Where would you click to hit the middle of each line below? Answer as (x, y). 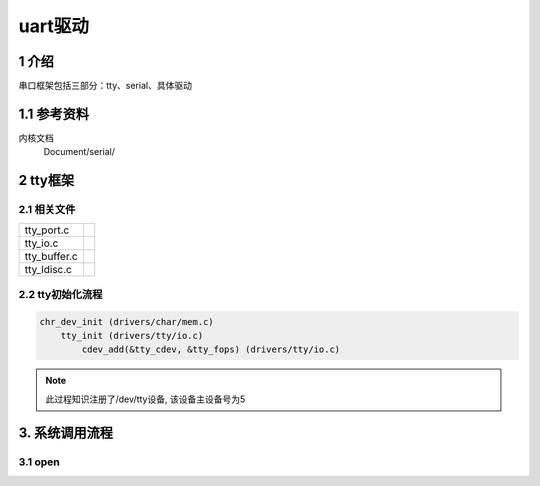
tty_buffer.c (51, 256)
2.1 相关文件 (47, 210)
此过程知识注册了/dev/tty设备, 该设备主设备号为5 (145, 399)
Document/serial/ (79, 152)
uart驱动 (53, 26)
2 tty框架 (46, 180)
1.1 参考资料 (54, 113)
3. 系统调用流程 (66, 432)
